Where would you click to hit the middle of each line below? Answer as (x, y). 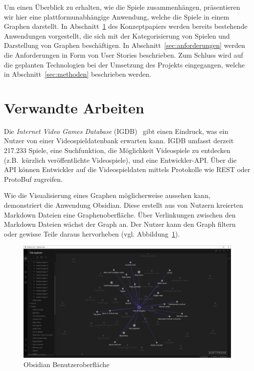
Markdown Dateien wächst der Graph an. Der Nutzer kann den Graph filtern (120, 224)
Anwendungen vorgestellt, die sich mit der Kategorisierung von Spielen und (117, 35)
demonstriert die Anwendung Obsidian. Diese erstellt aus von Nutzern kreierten (124, 205)
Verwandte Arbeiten (74, 107)
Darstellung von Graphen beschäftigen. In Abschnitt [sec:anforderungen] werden (125, 45)
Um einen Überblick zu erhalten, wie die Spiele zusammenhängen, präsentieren (122, 7)
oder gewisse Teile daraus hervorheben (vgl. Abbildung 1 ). (92, 233)
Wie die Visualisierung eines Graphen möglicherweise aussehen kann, (107, 195)
